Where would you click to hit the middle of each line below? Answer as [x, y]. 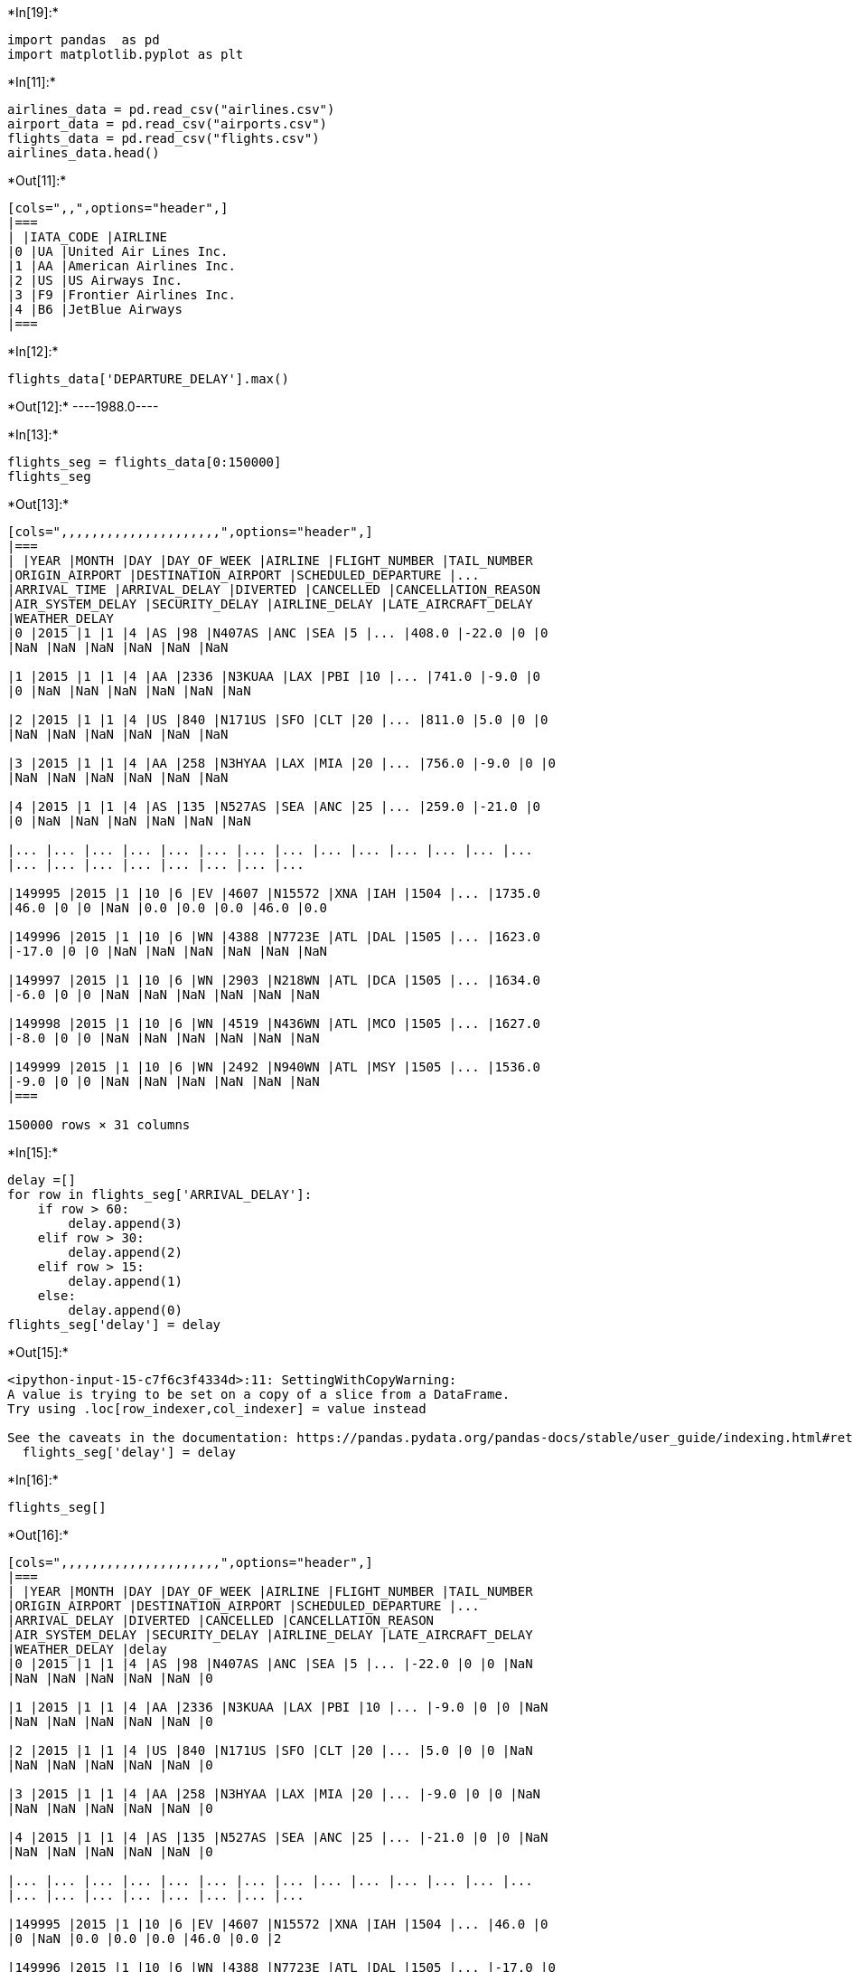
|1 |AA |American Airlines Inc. [122, 266]
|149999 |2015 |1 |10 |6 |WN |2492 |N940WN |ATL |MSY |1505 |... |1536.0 [274, 1067]
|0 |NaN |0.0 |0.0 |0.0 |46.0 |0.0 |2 [145, 1939]
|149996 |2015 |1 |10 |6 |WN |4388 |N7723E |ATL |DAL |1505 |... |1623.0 [274, 937]
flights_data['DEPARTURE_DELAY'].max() [148, 379]
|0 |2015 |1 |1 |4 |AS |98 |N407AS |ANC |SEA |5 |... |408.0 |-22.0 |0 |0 [278, 633]
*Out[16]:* [38, 1535]
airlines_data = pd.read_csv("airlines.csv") [171, 109]
